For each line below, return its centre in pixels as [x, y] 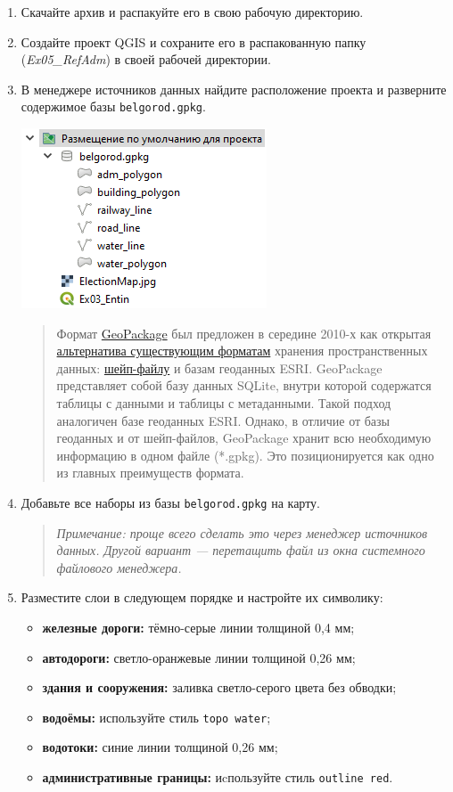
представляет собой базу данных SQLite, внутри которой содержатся [244, 385]
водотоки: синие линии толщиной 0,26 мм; [160, 747]
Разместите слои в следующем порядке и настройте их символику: [202, 597]
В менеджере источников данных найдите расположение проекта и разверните [234, 89]
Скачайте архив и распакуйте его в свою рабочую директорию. [192, 12]
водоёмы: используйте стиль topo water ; [156, 717]
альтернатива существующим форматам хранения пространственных [242, 351]
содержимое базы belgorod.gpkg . [113, 106]
